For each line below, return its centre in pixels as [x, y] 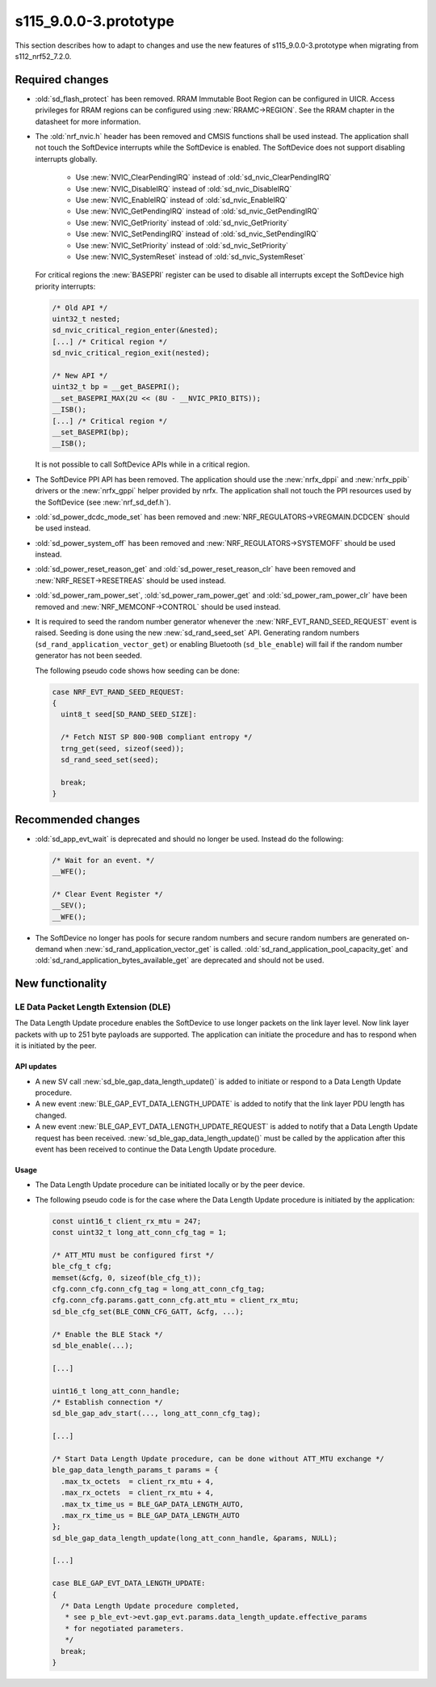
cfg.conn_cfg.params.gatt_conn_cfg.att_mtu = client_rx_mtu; [176, 1300]
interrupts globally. [66, 159]
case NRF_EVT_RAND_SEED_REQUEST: [118, 692]
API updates [36, 1067]
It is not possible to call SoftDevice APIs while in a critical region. [143, 464]
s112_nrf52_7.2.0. [43, 56]
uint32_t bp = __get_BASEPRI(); [116, 387]
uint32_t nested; [86, 319]
